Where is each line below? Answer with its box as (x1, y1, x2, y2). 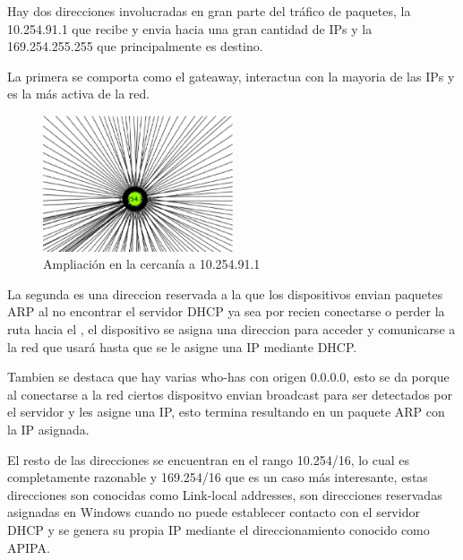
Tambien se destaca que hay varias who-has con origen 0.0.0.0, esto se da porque (7, 367, 450, 386)
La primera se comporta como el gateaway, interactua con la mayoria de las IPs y (7, 66, 455, 85)
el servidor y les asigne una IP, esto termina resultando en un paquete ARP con (7, 402, 445, 421)
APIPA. (7, 538, 50, 556)
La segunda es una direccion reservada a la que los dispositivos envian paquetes (7, 284, 443, 303)
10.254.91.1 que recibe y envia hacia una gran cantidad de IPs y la (7, 19, 373, 38)
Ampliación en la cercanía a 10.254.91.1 (43, 254, 261, 273)
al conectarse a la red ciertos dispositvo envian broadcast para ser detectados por (7, 384, 452, 403)
